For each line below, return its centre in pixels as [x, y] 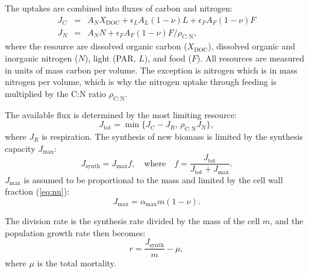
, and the [287, 220]
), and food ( [168, 58]
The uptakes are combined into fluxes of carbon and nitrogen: [119, 8]
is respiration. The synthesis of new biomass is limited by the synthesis [172, 136]
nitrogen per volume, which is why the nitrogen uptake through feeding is [141, 82]
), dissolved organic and [252, 46]
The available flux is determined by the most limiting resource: [121, 114]
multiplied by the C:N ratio [56, 93]
